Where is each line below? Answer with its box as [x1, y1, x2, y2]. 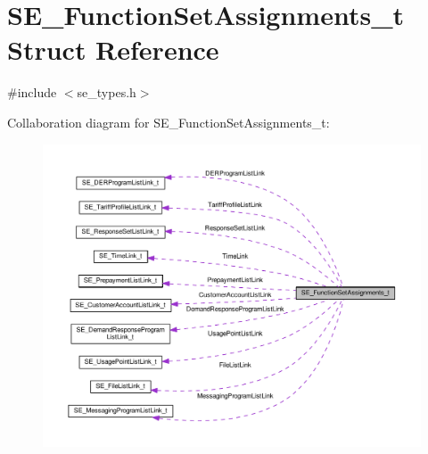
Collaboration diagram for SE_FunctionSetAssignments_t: [7, 112, 330, 131]
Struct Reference [7, 31, 219, 68]
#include [7, 83, 57, 102]
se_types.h [77, 83, 136, 102]
